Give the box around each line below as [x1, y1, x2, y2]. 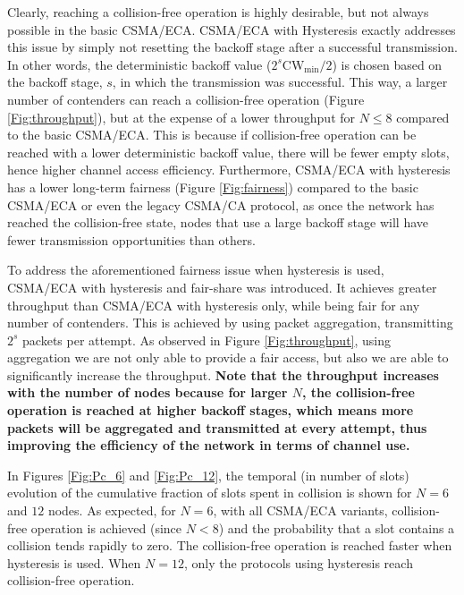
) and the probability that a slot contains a [218, 518, 455, 537]
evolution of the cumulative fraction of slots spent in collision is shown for [7, 483, 412, 502]
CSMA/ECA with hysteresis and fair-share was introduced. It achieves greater [7, 277, 437, 296]
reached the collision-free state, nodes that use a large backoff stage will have [7, 213, 428, 232]
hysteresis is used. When [7, 553, 141, 572]
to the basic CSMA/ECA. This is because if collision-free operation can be [7, 125, 417, 144]
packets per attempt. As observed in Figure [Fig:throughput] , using [22, 330, 392, 349]
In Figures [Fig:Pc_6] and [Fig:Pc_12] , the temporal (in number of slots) [7, 465, 409, 484]
